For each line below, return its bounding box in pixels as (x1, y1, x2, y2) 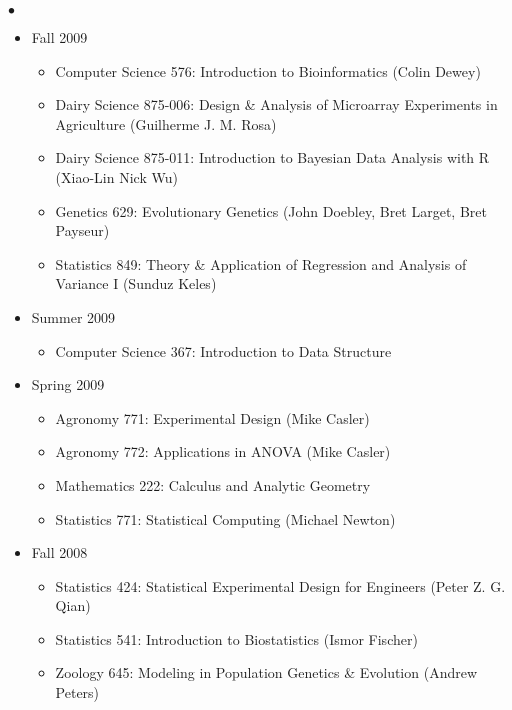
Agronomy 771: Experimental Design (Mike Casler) (55, 407, 370, 428)
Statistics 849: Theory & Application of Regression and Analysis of (55, 253, 467, 274)
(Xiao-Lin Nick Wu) (55, 166, 178, 187)
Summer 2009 (31, 306, 116, 327)
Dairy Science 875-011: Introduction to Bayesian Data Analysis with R (55, 147, 490, 168)
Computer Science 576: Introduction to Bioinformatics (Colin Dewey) (55, 60, 481, 81)
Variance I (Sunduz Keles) (55, 273, 217, 294)
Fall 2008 (31, 542, 88, 563)
